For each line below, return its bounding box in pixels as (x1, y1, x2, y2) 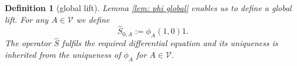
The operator (5, 37, 51, 49)
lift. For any (5, 13, 49, 25)
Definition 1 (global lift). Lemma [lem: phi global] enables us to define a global (5, 2, 292, 13)
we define (76, 13, 110, 25)
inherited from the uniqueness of (5, 48, 121, 61)
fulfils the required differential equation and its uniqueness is (62, 37, 278, 49)
